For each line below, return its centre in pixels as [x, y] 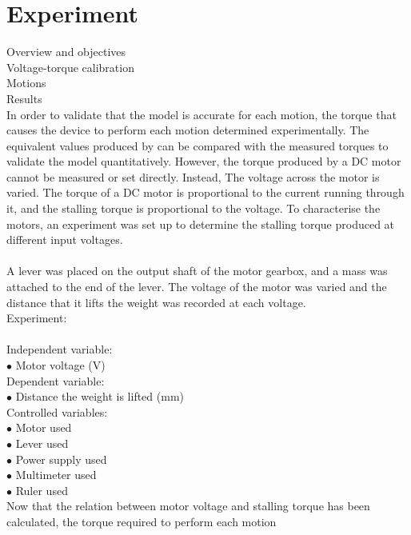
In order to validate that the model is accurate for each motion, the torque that [202, 114]
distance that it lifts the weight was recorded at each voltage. [156, 302]
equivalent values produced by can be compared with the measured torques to [198, 145]
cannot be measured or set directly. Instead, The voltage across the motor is [193, 176]
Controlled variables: [57, 411]
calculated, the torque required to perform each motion [142, 521]
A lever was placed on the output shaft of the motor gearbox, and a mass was [197, 271]
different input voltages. [65, 240]
